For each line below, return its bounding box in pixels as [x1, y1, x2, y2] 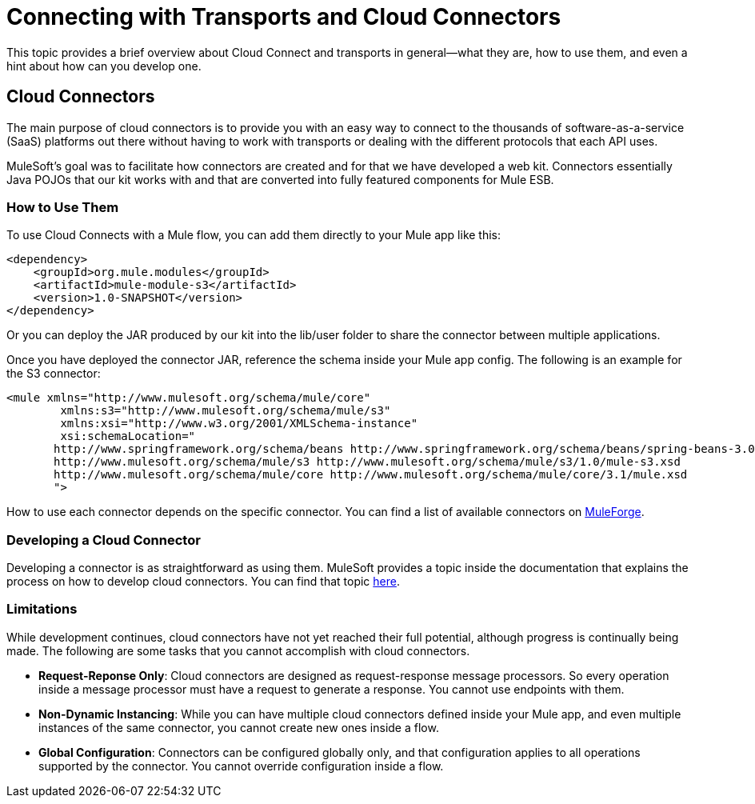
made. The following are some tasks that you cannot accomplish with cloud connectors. [6, 643, 470, 658]
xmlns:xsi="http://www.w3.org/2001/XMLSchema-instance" [60, 417, 418, 430]
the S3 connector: [6, 366, 101, 381]
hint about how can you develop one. [6, 58, 202, 73]
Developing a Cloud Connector [6, 531, 201, 548]
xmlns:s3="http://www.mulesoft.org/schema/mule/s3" [60, 404, 391, 418]
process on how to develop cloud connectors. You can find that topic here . [6, 574, 400, 589]
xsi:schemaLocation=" [60, 430, 196, 443]
